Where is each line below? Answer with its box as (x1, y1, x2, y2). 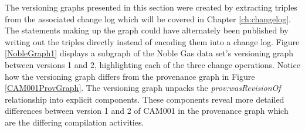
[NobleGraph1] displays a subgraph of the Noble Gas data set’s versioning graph (5, 47, 294, 59)
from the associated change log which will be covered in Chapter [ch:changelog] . (5, 12, 291, 25)
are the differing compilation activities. (5, 116, 144, 128)
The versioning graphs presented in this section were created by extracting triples (5, 1, 297, 13)
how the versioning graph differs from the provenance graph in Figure (5, 70, 255, 82)
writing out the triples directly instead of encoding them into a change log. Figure (5, 35, 300, 48)
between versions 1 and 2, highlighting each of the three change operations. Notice (5, 58, 300, 70)
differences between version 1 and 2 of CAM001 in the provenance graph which (5, 104, 289, 117)
